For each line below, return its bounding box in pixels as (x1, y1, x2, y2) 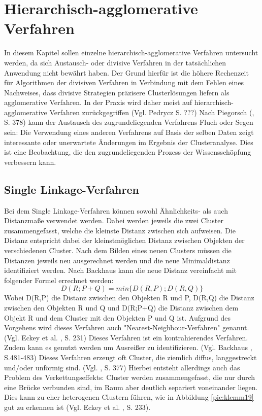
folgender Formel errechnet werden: (4, 274, 114, 285)
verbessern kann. (4, 156, 56, 167)
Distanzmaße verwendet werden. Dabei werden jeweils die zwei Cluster (4, 215, 223, 226)
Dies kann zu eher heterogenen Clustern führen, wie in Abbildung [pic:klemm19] (4, 392, 254, 402)
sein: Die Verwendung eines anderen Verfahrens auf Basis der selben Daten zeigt (4, 127, 254, 137)
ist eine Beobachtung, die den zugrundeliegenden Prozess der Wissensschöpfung (4, 147, 251, 157)
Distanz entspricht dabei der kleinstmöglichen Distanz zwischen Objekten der (4, 235, 245, 246)
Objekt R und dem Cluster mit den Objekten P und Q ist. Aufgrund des (4, 312, 231, 323)
